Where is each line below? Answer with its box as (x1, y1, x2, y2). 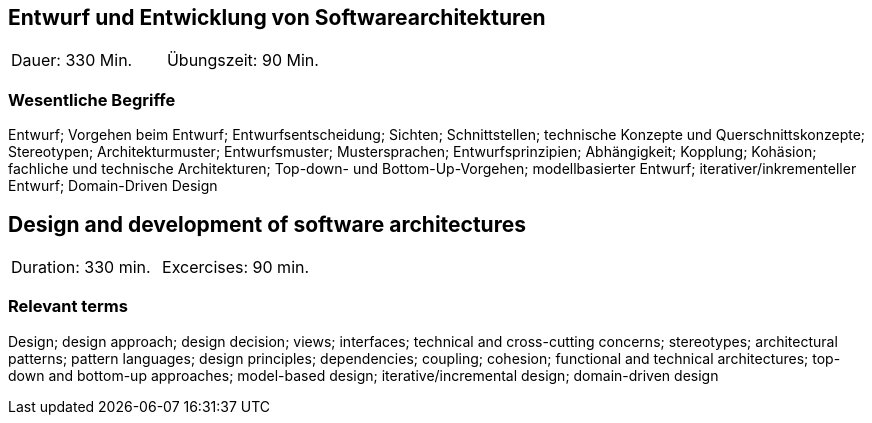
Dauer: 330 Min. (11, 50, 133, 71)
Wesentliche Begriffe (8, 89, 176, 110)
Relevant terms (8, 296, 128, 317)
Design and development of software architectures (8, 211, 527, 237)
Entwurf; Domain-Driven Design (8, 177, 218, 195)
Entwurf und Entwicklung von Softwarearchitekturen (8, 5, 546, 30)
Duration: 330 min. (11, 257, 151, 278)
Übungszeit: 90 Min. (166, 50, 319, 71)
